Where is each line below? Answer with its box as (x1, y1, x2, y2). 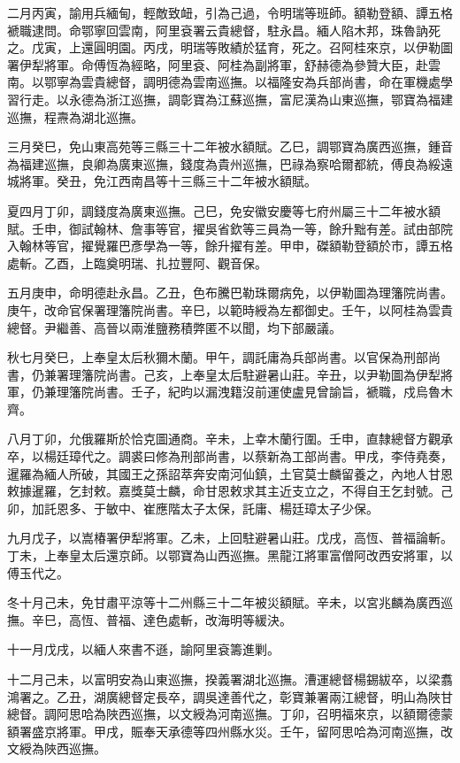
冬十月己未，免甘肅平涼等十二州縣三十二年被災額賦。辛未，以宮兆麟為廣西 (7, 593, 441, 612)
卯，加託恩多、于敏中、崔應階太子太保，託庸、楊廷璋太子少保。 (7, 498, 379, 517)
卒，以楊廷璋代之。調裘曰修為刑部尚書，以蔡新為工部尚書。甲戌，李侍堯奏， (7, 447, 453, 466)
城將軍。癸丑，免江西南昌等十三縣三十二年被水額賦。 (7, 172, 317, 190)
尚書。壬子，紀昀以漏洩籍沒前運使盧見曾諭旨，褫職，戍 (93, 382, 416, 401)
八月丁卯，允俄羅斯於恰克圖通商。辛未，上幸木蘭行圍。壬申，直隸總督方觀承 (7, 429, 453, 448)
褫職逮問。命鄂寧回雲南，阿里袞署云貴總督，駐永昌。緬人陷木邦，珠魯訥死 (7, 20, 441, 39)
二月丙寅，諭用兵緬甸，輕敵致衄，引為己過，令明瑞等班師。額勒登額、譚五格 (7, 4, 453, 21)
